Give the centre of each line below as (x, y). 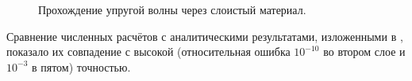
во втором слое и (364, 52)
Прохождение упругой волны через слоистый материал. (172, 10)
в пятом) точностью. (81, 66)
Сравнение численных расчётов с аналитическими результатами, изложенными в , (205, 36)
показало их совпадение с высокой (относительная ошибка (148, 52)
